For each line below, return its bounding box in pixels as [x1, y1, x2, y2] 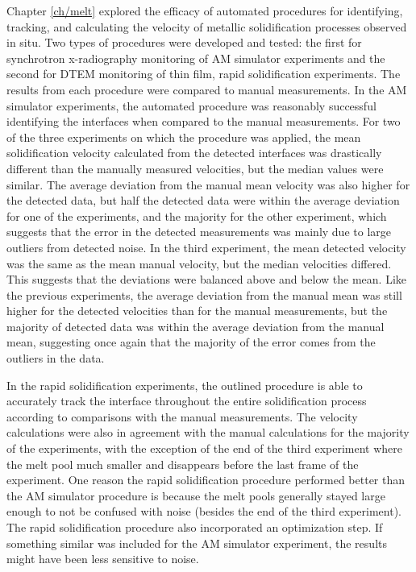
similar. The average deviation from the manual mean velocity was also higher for [6, 176, 410, 193]
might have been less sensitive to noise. [6, 550, 199, 567]
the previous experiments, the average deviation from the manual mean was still [6, 286, 402, 303]
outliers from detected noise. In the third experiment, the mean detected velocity [6, 238, 406, 255]
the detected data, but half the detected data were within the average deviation [6, 192, 400, 209]
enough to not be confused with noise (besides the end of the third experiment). [6, 503, 402, 520]
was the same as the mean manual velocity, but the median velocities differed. [6, 255, 392, 271]
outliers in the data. [6, 350, 105, 367]
